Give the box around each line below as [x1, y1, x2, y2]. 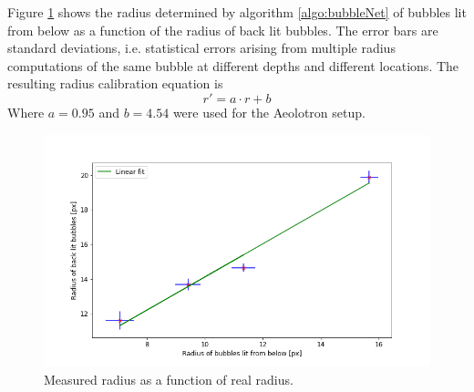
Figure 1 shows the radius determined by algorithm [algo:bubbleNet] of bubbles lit [7, 3, 467, 21]
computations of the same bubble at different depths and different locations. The [7, 56, 459, 75]
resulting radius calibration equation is [7, 74, 223, 93]
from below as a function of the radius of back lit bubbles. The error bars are [7, 20, 438, 39]
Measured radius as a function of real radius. [44, 369, 294, 388]
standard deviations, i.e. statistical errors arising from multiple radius [7, 38, 396, 57]
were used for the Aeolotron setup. [172, 102, 366, 121]
